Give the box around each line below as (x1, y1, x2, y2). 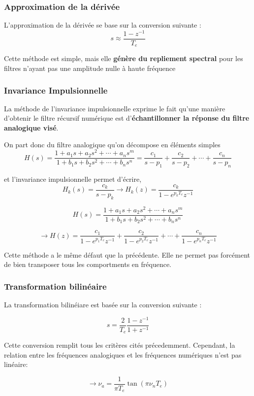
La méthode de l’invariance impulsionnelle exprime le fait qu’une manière (4, 103, 225, 113)
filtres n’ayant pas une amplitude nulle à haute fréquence (4, 63, 176, 73)
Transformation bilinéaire (4, 280, 107, 292)
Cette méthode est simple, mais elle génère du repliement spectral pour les (4, 53, 243, 64)
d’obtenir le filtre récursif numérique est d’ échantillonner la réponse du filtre (4, 113, 250, 123)
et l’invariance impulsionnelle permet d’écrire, (4, 174, 142, 184)
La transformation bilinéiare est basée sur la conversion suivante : (4, 299, 202, 309)
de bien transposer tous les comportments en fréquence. (4, 259, 172, 269)
